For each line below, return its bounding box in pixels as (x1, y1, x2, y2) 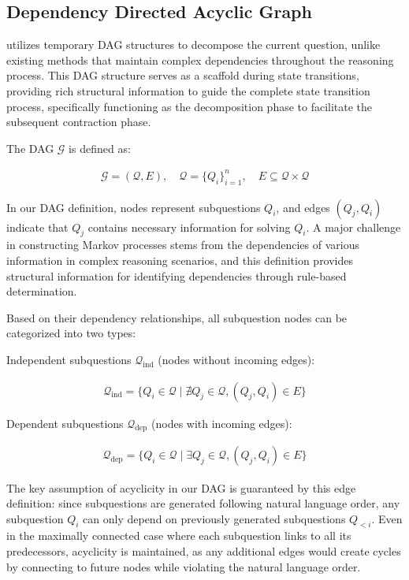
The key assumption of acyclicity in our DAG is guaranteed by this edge (6, 479, 356, 496)
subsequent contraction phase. (6, 113, 151, 130)
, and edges (276, 199, 330, 215)
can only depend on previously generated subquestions (83, 510, 346, 526)
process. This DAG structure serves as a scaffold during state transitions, (6, 67, 359, 84)
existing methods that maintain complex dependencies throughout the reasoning (6, 51, 394, 68)
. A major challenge (306, 218, 401, 235)
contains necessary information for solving (87, 218, 291, 235)
